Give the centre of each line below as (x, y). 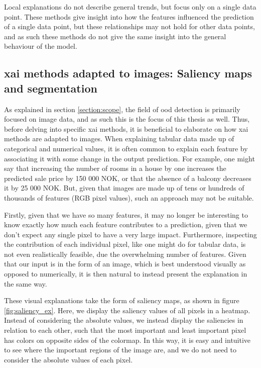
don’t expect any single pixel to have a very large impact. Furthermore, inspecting (130, 234)
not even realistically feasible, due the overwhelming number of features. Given (125, 254)
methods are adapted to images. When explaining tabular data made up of (119, 139)
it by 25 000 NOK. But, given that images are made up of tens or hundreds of (124, 188)
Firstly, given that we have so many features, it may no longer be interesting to (126, 214)
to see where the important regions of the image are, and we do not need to (120, 350)
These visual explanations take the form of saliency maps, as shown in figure (122, 300)
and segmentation (51, 88)
